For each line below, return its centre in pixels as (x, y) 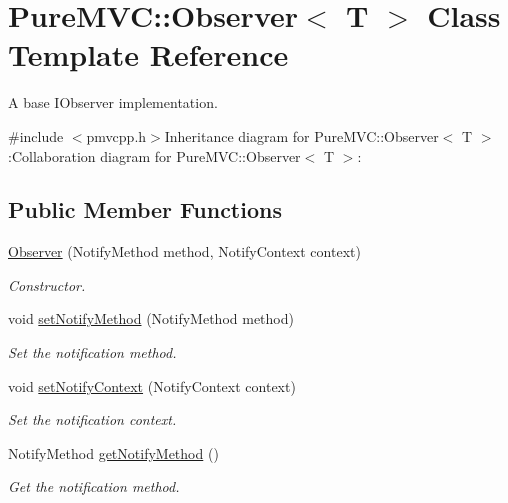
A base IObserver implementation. (113, 102)
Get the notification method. (94, 486)
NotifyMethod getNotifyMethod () (113, 452)
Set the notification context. (92, 419)
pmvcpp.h (116, 135)
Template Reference (148, 54)
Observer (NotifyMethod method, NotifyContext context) (184, 251)
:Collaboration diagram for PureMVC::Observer (154, 155)
